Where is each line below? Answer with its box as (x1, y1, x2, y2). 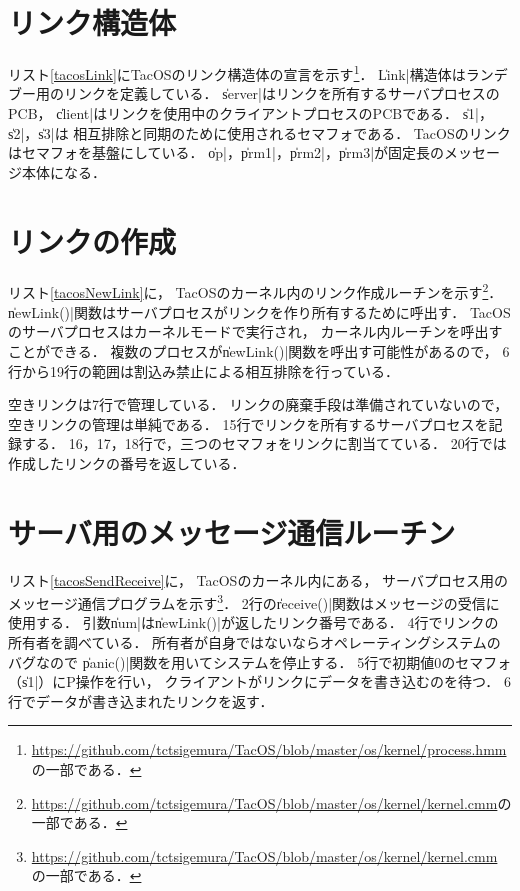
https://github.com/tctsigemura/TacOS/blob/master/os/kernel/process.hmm (31, 739, 507, 760)
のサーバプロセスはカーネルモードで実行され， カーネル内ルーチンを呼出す (8, 321, 503, 342)
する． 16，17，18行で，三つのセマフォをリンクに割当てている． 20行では (21, 433, 507, 454)
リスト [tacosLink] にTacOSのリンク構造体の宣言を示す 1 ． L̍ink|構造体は (8, 61, 466, 84)
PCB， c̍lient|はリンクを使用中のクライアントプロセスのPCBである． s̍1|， (8, 102, 494, 123)
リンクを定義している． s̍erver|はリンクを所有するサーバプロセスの (63, 83, 500, 104)
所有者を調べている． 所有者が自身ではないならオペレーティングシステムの (8, 632, 501, 653)
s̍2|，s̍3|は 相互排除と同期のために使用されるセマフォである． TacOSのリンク (8, 122, 511, 143)
